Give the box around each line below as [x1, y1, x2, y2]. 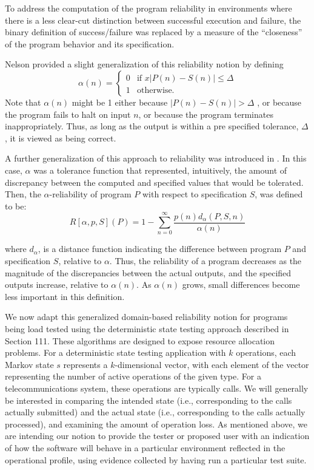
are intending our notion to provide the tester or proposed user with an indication [5, 429, 310, 442]
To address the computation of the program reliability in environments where [5, 2, 292, 14]
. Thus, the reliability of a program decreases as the [109, 254, 302, 267]
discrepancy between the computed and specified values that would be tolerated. [5, 175, 304, 188]
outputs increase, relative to [5, 278, 109, 291]
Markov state [5, 358, 54, 370]
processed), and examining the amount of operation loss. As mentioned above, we [5, 417, 307, 430]
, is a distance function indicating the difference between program [38, 242, 282, 255]
